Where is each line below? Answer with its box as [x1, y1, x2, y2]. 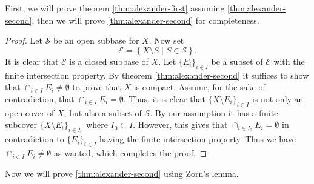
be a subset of [211, 54, 263, 67]
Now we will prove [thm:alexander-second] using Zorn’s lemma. [5, 166, 239, 179]
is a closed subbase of [69, 54, 149, 67]
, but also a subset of [64, 106, 142, 119]
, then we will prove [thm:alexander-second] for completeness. [32, 13, 259, 26]
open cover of [5, 106, 55, 119]
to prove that [72, 80, 121, 93]
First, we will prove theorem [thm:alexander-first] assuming [5, 2, 225, 14]
